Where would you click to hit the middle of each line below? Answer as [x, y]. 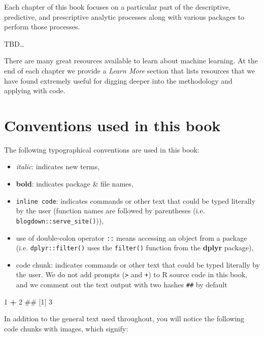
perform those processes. [42, 27]
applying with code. [35, 90]
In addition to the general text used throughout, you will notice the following [124, 319]
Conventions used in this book [112, 125]
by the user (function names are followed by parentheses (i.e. [110, 211]
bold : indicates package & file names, [75, 184]
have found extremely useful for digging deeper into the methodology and [118, 80]
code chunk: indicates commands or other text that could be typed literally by [138, 264]
